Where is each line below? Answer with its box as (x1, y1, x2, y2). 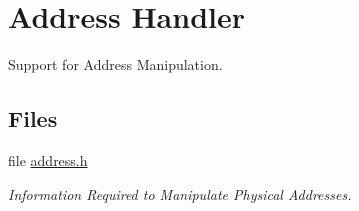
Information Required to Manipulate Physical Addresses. (8, 183, 352, 204)
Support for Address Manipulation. (8, 54, 223, 75)
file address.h (8, 149, 88, 170)
